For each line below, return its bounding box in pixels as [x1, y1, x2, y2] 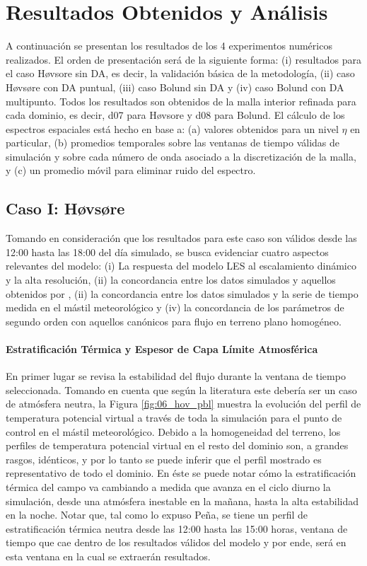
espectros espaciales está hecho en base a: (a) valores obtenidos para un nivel [6, 121, 339, 136]
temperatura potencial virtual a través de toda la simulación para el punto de [6, 410, 342, 424]
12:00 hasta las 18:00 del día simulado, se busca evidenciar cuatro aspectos [6, 244, 329, 259]
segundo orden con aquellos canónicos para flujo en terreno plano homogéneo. [6, 313, 342, 328]
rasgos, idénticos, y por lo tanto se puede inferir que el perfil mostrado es [6, 451, 322, 466]
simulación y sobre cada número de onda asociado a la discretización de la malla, [6, 149, 356, 163]
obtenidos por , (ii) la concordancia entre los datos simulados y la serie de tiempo [6, 286, 359, 301]
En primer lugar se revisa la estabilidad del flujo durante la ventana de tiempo [6, 369, 346, 383]
